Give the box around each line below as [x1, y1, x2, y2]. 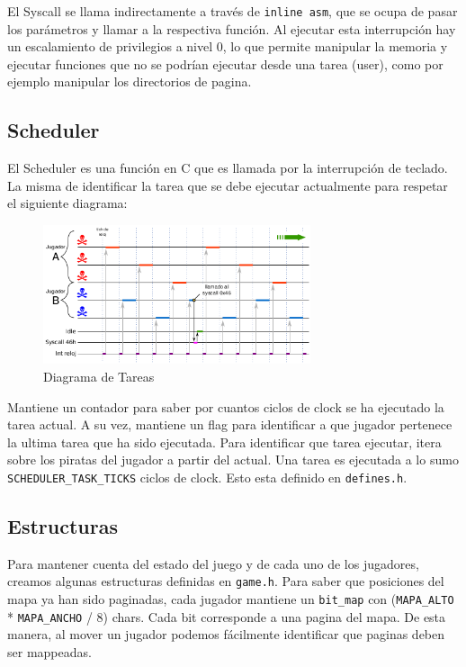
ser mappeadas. [7, 642, 92, 661]
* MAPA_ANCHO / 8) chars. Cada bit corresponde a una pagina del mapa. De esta [7, 607, 446, 626]
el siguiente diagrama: [7, 194, 128, 212]
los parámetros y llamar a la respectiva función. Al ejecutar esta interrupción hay [7, 19, 456, 38]
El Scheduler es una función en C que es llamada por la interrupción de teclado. [7, 158, 448, 177]
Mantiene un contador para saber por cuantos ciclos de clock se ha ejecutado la [7, 397, 444, 416]
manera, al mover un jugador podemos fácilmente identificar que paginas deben [7, 625, 445, 644]
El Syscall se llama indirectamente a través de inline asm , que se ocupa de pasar [7, 2, 458, 20]
